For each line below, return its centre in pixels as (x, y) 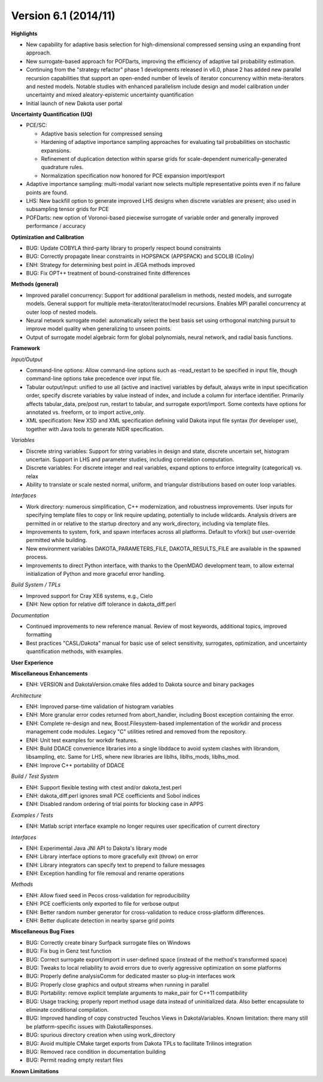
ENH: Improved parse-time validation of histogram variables (100, 707)
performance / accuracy (56, 226)
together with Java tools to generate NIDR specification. (95, 429)
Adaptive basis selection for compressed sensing (102, 133)
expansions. (56, 151)
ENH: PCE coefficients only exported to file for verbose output (103, 904)
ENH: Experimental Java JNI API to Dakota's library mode (97, 848)
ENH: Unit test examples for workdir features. (82, 740)
